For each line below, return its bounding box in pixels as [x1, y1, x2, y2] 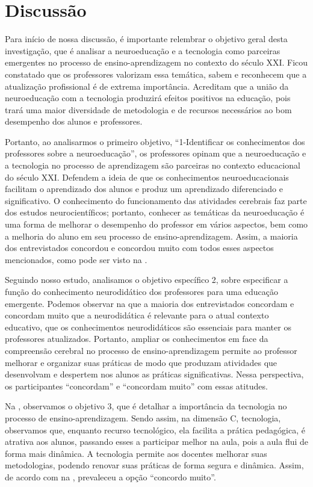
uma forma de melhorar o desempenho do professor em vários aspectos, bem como [5, 218, 308, 231]
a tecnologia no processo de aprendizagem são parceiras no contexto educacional [5, 159, 300, 172]
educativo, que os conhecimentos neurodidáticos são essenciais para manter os [5, 320, 291, 333]
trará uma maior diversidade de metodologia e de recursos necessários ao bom [5, 103, 292, 116]
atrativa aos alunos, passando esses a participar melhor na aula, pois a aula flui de [5, 435, 308, 448]
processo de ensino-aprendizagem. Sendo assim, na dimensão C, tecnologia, [5, 411, 281, 424]
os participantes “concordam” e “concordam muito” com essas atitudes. [5, 379, 268, 392]
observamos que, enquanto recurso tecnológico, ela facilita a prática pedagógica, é [5, 423, 305, 436]
